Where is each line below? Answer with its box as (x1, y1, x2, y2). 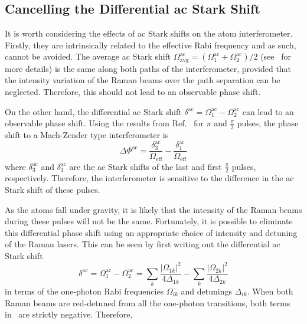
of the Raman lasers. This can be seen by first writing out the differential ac (5, 238, 280, 250)
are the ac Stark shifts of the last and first (69, 160, 222, 172)
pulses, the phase (237, 117, 299, 129)
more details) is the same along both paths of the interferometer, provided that (5, 62, 292, 74)
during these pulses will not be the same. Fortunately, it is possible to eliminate (5, 215, 293, 227)
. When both (247, 284, 293, 297)
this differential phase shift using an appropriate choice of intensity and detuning (5, 226, 298, 238)
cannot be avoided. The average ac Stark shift (5, 50, 171, 63)
